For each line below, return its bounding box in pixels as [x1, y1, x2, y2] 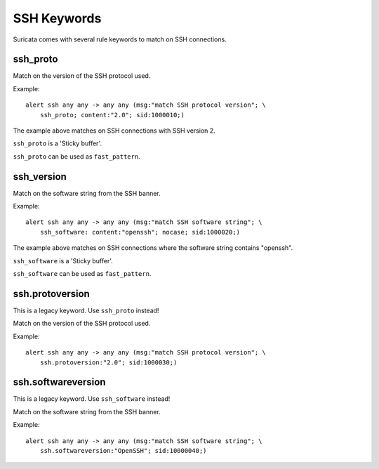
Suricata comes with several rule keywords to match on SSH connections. [13, 35, 227, 44]
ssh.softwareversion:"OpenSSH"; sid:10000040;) [39, 447, 207, 454]
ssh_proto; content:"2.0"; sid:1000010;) [39, 111, 185, 119]
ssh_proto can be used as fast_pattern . [13, 152, 140, 161]
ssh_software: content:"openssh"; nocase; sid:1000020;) [39, 228, 240, 236]
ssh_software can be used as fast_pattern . [13, 270, 152, 278]
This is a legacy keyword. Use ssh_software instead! [13, 395, 171, 403]
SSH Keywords [13, 11, 102, 26]
